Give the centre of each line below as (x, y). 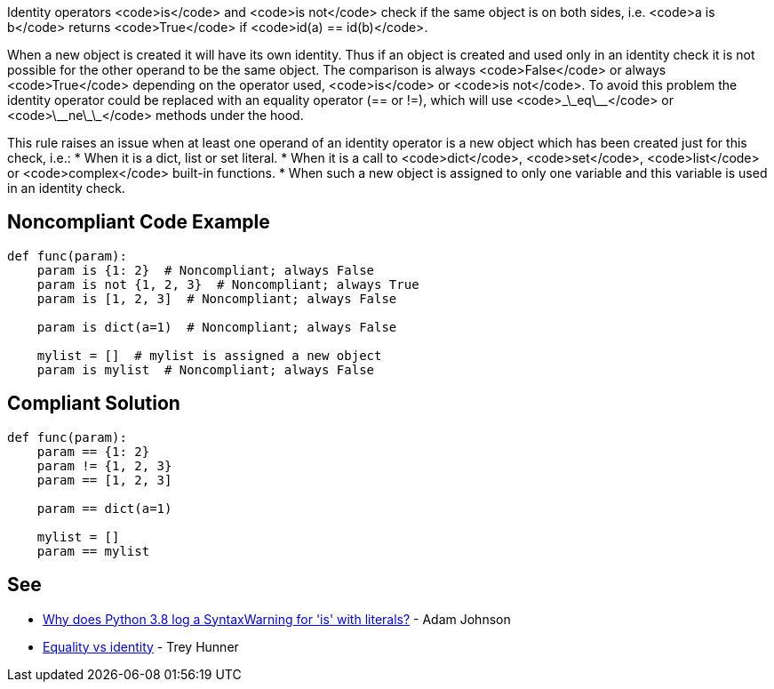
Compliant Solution (94, 404)
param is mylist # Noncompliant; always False (206, 369)
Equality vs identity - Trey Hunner (141, 646)
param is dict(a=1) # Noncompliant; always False (217, 327)
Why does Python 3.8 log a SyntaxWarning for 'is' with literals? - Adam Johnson (277, 619)
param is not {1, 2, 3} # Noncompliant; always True (228, 284)
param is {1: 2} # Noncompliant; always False (206, 270)
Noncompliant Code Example (139, 222)
